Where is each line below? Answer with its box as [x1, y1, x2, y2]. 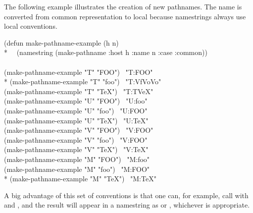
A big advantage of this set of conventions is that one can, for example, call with [4, 190, 249, 200]
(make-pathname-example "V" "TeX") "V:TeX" [4, 144, 149, 155]
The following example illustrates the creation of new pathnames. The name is [4, 1, 242, 11]
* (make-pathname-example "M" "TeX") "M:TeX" [4, 173, 156, 184]
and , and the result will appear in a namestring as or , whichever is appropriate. [4, 200, 250, 210]
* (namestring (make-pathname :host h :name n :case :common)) [4, 47, 207, 57]
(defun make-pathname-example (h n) [4, 37, 119, 48]
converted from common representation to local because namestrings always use [4, 11, 246, 21]
